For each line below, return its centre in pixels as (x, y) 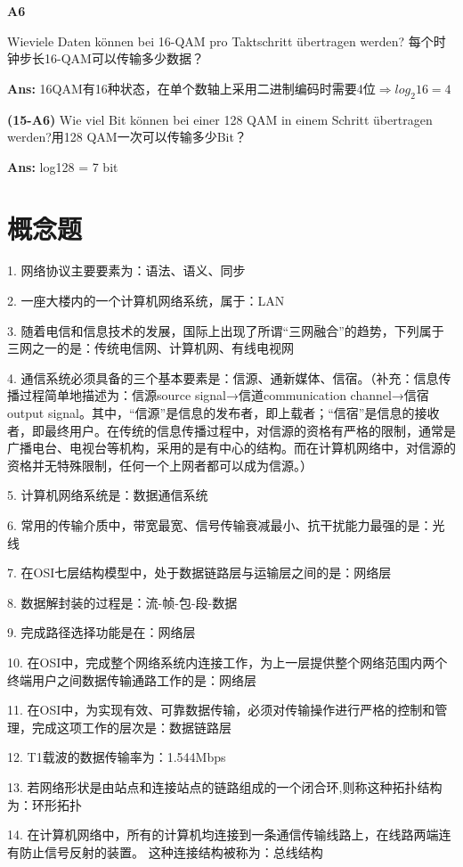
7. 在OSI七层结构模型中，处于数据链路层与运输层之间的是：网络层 (199, 573)
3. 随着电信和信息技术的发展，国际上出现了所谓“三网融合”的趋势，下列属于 (226, 330)
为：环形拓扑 (45, 804)
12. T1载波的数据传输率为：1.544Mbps (117, 757)
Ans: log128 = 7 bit (63, 166)
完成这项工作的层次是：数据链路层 (131, 727)
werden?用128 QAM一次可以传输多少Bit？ (127, 137)
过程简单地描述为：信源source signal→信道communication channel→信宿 (224, 395)
